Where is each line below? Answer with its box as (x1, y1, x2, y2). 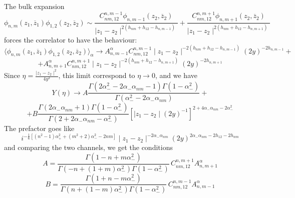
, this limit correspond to (58, 70, 135, 80)
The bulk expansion (4, 1, 65, 11)
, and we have (155, 70, 197, 80)
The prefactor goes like (4, 122, 75, 133)
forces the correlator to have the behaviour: (4, 34, 137, 44)
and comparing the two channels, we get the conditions (4, 142, 173, 152)
